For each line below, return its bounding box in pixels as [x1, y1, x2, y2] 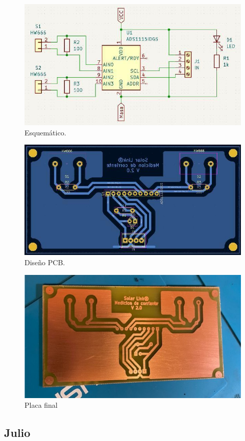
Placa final [24, 400, 58, 410]
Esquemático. [24, 127, 66, 137]
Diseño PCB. [24, 257, 65, 267]
